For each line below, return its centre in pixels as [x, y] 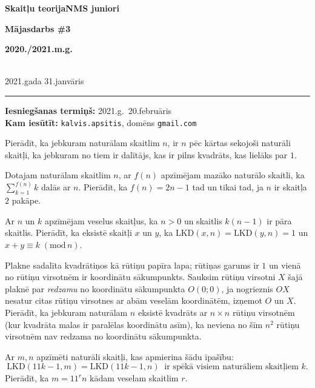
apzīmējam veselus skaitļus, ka [101, 220]
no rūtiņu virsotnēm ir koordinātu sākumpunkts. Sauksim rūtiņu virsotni [140, 277]
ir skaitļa [290, 187]
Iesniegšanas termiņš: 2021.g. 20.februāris [88, 110]
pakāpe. [26, 200]
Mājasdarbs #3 [38, 28]
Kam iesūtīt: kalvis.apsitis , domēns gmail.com [101, 122]
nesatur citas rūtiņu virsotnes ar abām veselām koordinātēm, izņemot [134, 300]
